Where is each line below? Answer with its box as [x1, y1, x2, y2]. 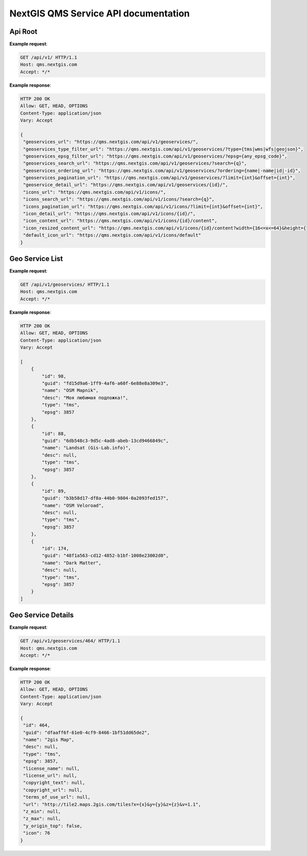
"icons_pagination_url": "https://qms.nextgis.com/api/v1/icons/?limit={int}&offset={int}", [23, 203, 264, 209]
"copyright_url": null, [23, 787, 83, 793]
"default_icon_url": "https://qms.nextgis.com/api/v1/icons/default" [23, 232, 202, 238]
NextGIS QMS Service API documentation [9, 8, 190, 19]
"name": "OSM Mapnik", [41, 387, 99, 394]
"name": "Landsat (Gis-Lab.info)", [41, 445, 131, 451]
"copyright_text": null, [23, 780, 85, 786]
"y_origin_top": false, [23, 823, 83, 829]
